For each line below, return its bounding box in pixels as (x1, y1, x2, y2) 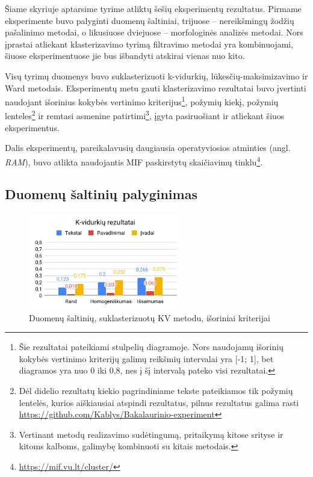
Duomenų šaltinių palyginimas (5, 185, 197, 203)
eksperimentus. (5, 121, 60, 134)
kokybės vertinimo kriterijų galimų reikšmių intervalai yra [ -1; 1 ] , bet (19, 352, 274, 365)
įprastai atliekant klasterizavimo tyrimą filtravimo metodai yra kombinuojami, (5, 37, 294, 50)
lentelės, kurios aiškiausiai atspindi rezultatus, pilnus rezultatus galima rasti (19, 396, 299, 408)
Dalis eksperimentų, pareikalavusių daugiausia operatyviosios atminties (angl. (5, 141, 291, 154)
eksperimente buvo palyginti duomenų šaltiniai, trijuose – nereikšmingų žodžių (5, 14, 294, 26)
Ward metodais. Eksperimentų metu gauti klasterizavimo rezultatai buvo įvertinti (5, 81, 306, 94)
